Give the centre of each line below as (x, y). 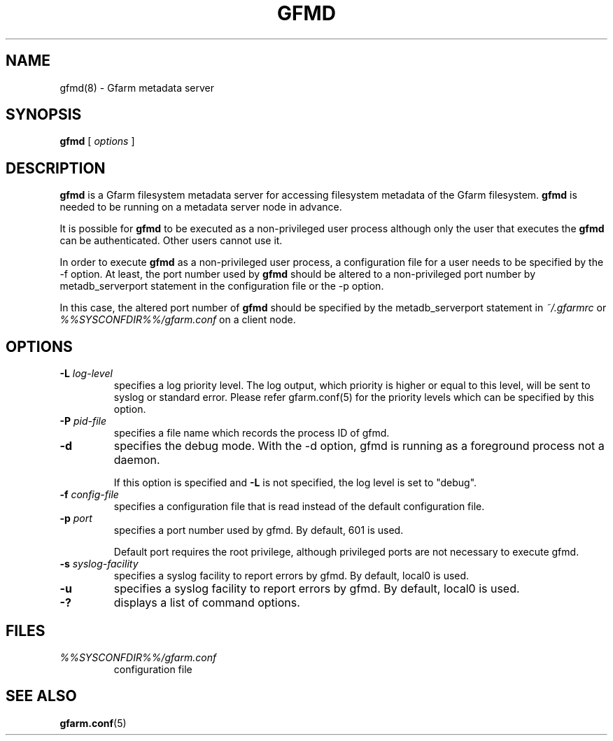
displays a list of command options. (207, 603)
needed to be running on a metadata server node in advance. (201, 207)
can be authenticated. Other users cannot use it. (171, 241)
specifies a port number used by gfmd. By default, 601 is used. (259, 530)
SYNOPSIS (44, 115)
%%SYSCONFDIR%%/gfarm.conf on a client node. (178, 320)
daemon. (137, 460)
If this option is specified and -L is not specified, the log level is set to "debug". (295, 483)
